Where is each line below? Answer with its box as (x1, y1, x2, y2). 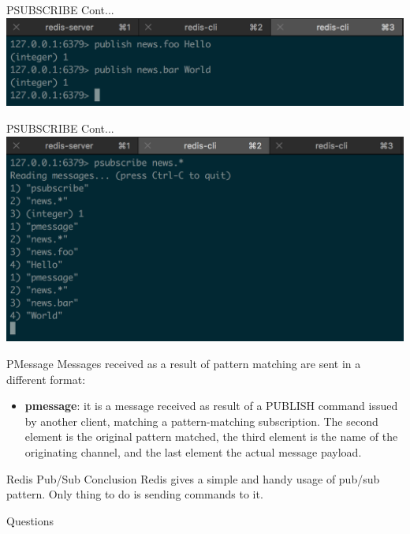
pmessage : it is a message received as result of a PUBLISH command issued (24, 397, 398, 414)
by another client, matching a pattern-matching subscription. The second (24, 412, 378, 429)
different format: (6, 370, 86, 387)
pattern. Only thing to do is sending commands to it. (6, 486, 263, 502)
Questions (6, 512, 54, 528)
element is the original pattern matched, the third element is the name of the (24, 428, 398, 445)
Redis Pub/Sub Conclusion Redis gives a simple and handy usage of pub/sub (6, 470, 380, 487)
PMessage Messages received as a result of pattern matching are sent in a (6, 355, 361, 371)
